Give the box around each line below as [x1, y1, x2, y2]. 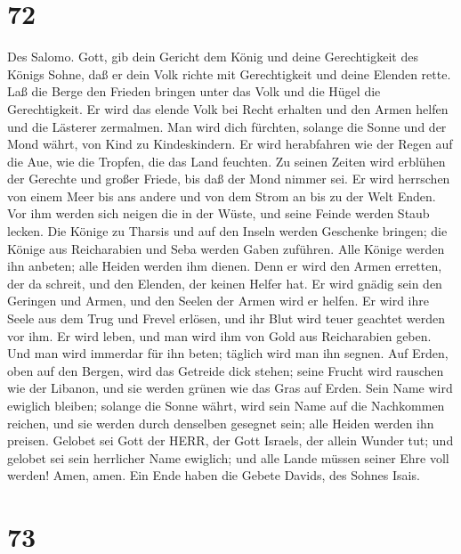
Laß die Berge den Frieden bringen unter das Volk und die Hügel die [7, 82, 381, 101]
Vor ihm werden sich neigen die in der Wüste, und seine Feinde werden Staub [7, 204, 430, 223]
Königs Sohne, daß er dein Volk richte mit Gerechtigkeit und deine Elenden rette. [7, 64, 451, 83]
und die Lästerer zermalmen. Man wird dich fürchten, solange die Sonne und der [7, 117, 447, 135]
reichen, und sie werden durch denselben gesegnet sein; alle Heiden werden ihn [7, 413, 434, 432]
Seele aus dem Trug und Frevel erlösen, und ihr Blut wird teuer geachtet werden [7, 309, 445, 328]
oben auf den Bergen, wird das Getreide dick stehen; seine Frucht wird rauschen [7, 361, 444, 379]
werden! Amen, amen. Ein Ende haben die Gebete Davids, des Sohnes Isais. [7, 466, 420, 485]
